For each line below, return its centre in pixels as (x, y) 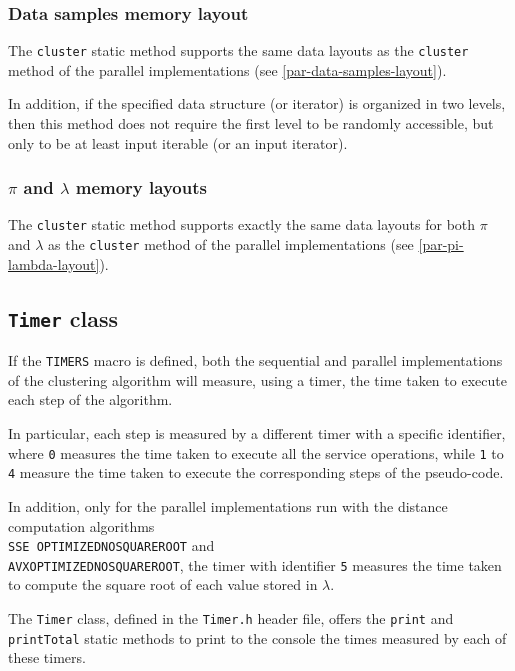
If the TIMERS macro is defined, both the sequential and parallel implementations (255, 360)
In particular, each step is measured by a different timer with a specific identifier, (257, 433)
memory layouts (141, 187)
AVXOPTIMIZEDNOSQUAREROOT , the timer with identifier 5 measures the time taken (255, 564)
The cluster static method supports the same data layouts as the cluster (238, 50)
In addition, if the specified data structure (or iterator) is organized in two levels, (257, 103)
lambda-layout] (54, 263)
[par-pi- (441, 244)
